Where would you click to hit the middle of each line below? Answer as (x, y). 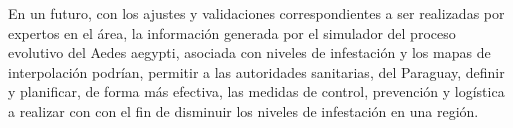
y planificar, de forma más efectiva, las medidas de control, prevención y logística (256, 91)
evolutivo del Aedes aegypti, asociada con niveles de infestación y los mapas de (249, 52)
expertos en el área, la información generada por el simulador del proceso (232, 32)
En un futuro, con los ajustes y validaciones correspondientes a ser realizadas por (256, 13)
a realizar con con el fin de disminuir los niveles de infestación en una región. (243, 110)
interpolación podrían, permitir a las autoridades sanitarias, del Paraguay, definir (256, 71)
